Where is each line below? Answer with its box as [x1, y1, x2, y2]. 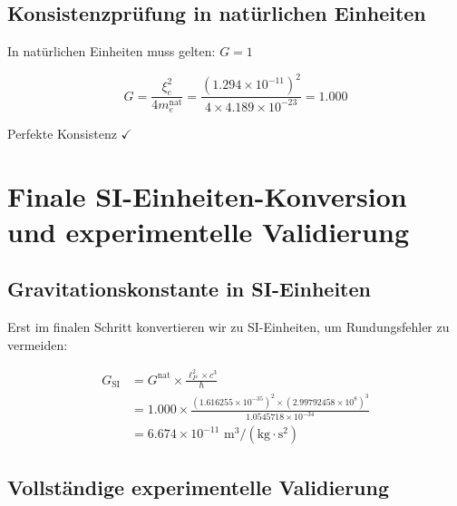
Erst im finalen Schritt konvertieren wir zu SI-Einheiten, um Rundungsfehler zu [7, 317, 450, 336]
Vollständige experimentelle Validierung [7, 472, 390, 501]
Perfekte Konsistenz [7, 123, 117, 142]
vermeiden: [7, 335, 68, 354]
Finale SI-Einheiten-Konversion [7, 177, 407, 214]
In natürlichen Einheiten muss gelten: [7, 42, 216, 61]
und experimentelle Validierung [7, 212, 409, 249]
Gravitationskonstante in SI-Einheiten [7, 275, 371, 303]
